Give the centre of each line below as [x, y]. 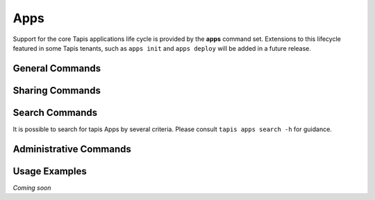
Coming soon [32, 187]
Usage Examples [50, 171]
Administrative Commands [72, 149]
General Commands [57, 68]
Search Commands [55, 112]
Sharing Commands [57, 90]
